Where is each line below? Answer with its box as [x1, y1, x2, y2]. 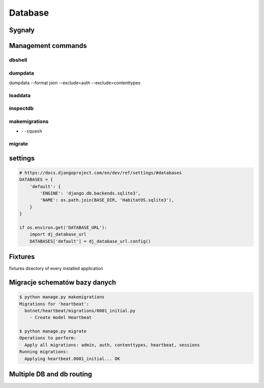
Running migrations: [19, 349, 68, 355]
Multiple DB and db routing [9, 370, 92, 379]
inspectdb [9, 105, 34, 112]
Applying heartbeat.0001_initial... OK [24, 356, 120, 362]
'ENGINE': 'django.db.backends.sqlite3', [40, 190, 141, 196]
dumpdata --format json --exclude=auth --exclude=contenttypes [9, 80, 141, 86]
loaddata [9, 92, 31, 99]
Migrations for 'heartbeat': [19, 301, 89, 307]
